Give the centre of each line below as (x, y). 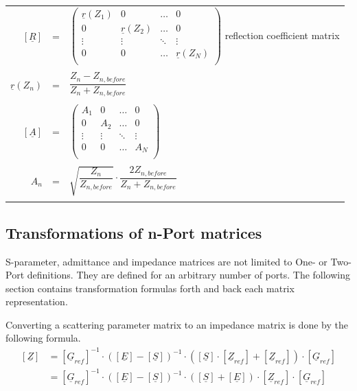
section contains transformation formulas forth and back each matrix (150, 288)
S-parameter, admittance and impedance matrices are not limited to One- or (166, 261)
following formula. (43, 338)
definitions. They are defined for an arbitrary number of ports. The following (189, 275)
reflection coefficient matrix (282, 35)
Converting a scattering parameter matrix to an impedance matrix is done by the (177, 324)
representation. (37, 301)
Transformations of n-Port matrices (134, 232)
